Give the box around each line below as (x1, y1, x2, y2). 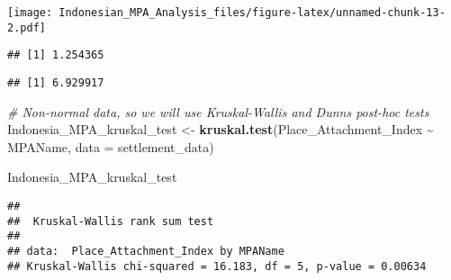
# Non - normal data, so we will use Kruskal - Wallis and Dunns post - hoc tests (7, 102, 429, 121)
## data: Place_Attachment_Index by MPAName (7, 244, 284, 257)
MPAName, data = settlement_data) (7, 137, 214, 156)
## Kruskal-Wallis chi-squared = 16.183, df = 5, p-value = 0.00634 (7, 259, 427, 273)
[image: (7, 6, 53, 19)
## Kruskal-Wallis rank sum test (7, 214, 214, 228)
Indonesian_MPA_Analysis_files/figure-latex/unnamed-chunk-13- (59, 6, 446, 19)
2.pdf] (7, 21, 46, 34)
